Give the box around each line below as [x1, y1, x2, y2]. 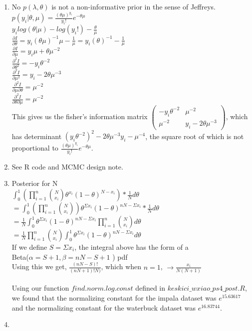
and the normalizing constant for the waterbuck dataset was [11, 302, 196, 313]
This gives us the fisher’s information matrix [11, 111, 148, 122]
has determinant [11, 131, 62, 141]
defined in [135, 283, 166, 293]
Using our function [11, 283, 69, 293]
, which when [101, 261, 142, 272]
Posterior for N [11, 178, 58, 188]
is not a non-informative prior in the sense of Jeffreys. [51, 1, 216, 11]
